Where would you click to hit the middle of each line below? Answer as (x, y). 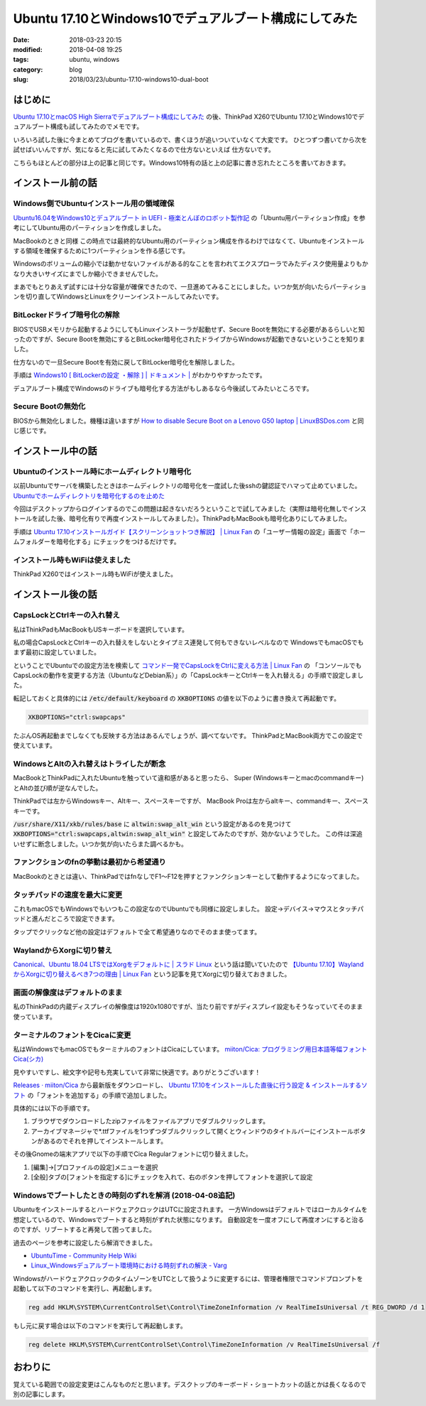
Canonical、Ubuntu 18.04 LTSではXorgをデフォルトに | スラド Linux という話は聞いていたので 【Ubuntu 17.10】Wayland (189, 964)
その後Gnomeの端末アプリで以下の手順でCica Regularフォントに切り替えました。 (132, 1154)
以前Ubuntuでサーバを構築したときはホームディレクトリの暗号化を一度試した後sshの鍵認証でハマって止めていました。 (187, 486)
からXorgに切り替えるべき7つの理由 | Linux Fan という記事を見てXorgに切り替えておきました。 (152, 974)
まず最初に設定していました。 (57, 652)
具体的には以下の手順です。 (53, 1108)
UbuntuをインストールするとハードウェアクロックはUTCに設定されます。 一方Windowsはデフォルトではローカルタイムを (190, 1210)
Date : (21, 40)
